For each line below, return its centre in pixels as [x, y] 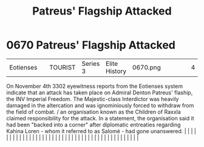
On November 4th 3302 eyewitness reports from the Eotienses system [95, 86]
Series [91, 64]
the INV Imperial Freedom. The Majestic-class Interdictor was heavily [93, 99]
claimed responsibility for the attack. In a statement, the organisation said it [100, 118]
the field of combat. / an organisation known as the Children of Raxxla [93, 112]
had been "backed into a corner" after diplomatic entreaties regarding [93, 125]
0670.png [147, 67]
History [116, 71]
